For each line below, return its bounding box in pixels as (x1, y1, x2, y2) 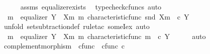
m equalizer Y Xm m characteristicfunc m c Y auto (7, 30, 206, 41)
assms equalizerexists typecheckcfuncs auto (20, 1, 162, 11)
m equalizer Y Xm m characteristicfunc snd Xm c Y (7, 11, 189, 21)
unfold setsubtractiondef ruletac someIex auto (4, 21, 150, 31)
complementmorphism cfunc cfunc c (4, 40, 125, 51)
